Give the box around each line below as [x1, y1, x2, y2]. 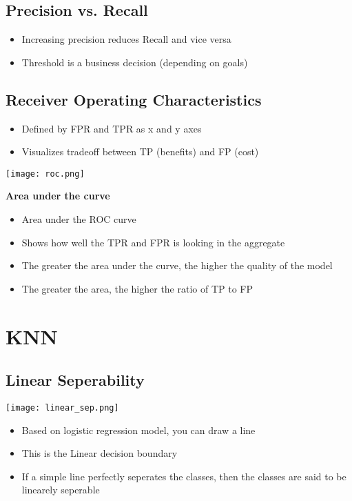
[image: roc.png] [6, 168, 85, 179]
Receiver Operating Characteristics [6, 88, 262, 110]
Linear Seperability [6, 369, 145, 391]
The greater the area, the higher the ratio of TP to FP [21, 281, 253, 295]
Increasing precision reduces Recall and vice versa [21, 32, 231, 46]
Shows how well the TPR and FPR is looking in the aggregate [21, 235, 285, 249]
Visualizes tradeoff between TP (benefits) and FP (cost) [21, 144, 259, 159]
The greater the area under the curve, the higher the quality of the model [21, 258, 333, 273]
